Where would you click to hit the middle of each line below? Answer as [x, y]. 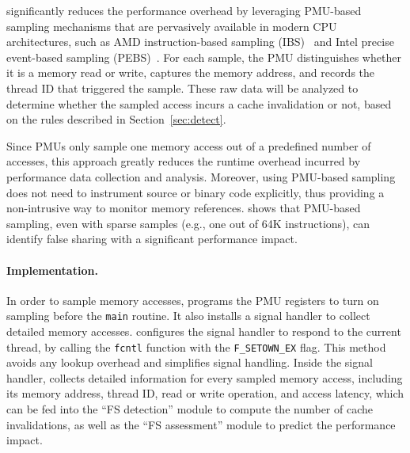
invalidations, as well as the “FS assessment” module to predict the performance [201, 424]
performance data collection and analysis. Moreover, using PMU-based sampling [201, 176]
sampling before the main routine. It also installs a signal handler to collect [188, 316]
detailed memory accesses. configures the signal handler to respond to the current [204, 331]
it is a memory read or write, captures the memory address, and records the [191, 72]
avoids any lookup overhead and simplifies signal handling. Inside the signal [190, 362]
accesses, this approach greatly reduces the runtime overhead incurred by [184, 161]
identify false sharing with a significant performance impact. [152, 239]
